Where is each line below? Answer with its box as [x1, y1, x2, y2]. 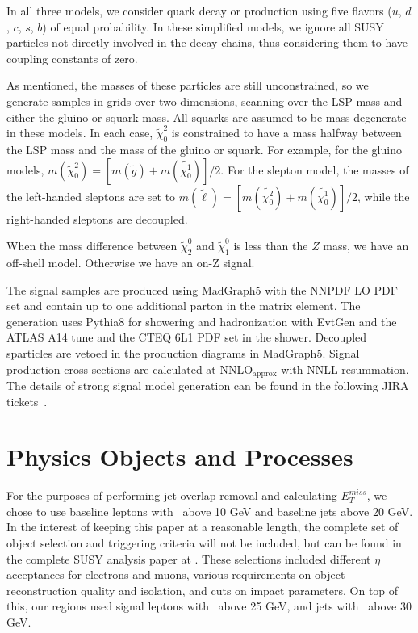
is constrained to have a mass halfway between [171, 124, 402, 141]
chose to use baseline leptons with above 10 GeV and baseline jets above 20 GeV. [6, 502, 413, 519]
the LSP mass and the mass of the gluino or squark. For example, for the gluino [6, 140, 402, 157]
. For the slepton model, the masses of [220, 161, 409, 178]
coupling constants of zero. [6, 49, 138, 66]
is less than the [233, 237, 308, 254]
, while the [357, 187, 410, 204]
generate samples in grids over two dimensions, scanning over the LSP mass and [6, 92, 403, 109]
